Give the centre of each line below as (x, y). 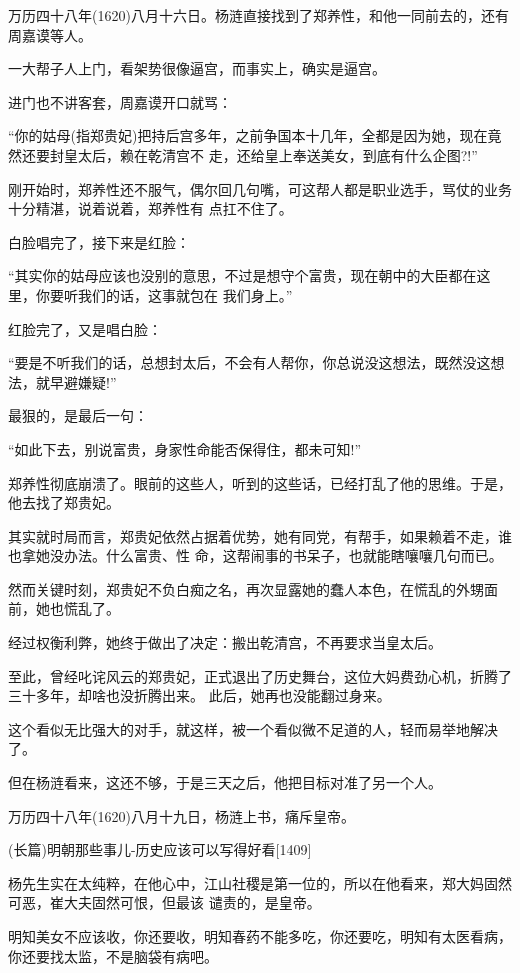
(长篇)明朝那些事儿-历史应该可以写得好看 (142, 849)
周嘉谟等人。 (50, 34)
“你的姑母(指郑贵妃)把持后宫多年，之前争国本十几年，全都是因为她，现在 (248, 135)
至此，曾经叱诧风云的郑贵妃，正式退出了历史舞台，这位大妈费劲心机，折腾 (253, 675)
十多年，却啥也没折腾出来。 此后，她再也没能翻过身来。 (206, 695)
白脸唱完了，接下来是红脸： (99, 241)
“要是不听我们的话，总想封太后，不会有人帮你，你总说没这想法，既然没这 (249, 362)
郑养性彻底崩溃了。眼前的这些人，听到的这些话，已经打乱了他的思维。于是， (260, 482)
